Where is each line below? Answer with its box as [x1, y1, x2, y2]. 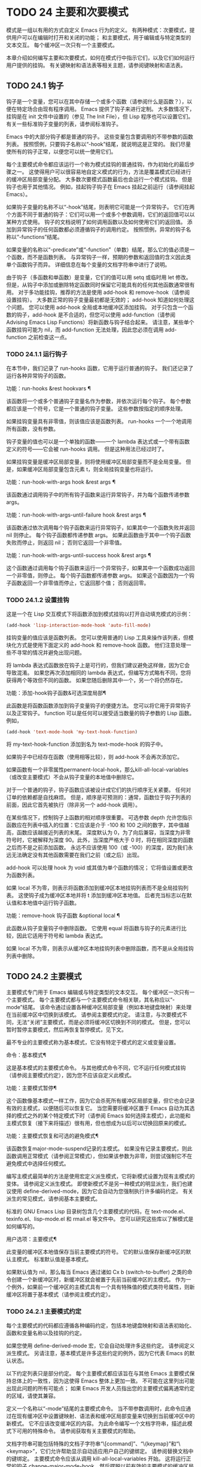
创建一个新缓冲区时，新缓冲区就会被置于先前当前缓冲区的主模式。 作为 [11, 1275, 186, 1283]
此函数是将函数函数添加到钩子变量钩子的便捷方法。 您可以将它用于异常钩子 [6, 702, 191, 709]
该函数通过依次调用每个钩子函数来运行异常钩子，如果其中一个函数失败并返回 [6, 524, 195, 531]
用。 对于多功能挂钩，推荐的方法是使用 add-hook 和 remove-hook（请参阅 [6, 288, 190, 296]
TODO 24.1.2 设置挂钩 [6, 596, 69, 604]
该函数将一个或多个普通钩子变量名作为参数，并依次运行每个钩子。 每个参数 [6, 397, 191, 405]
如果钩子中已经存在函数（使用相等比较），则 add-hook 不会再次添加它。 [6, 754, 183, 761]
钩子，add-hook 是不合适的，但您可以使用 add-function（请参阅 [16, 311, 175, 318]
